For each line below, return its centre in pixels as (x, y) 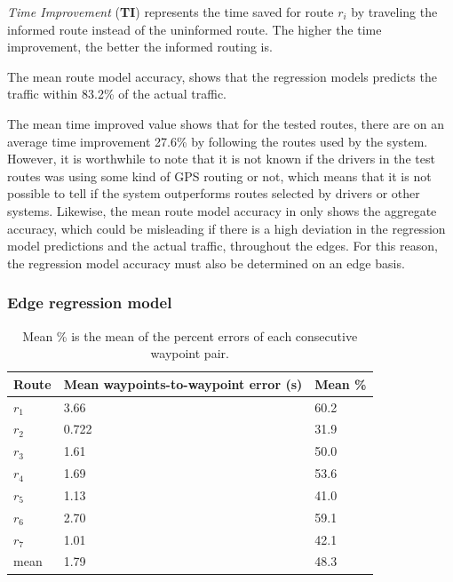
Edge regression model (90, 303)
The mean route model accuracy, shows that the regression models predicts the (222, 76)
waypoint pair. (190, 353)
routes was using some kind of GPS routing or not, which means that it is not (219, 175)
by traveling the (394, 12)
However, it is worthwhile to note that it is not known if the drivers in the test (221, 159)
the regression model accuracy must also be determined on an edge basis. (206, 263)
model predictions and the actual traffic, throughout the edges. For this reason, (223, 246)
